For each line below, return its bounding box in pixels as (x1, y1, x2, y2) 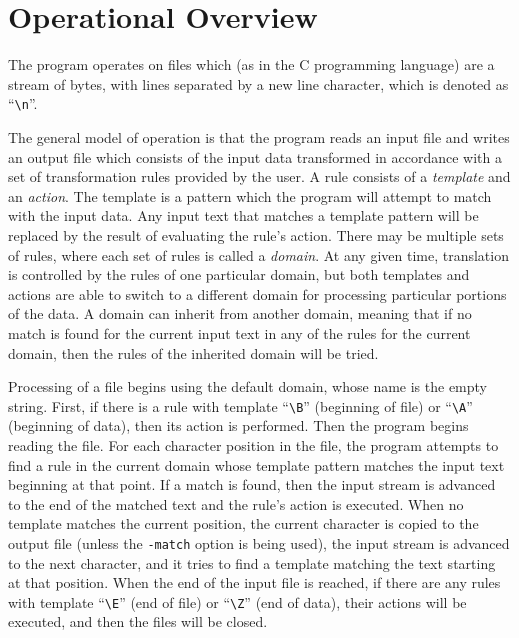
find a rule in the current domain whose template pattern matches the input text (8, 454, 505, 475)
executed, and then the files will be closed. (8, 611, 268, 632)
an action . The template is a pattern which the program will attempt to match (8, 185, 492, 206)
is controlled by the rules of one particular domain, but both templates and (8, 264, 470, 285)
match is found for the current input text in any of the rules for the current (8, 322, 471, 343)
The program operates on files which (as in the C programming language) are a (8, 54, 495, 75)
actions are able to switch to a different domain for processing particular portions (8, 283, 507, 304)
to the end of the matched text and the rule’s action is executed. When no (8, 493, 464, 514)
